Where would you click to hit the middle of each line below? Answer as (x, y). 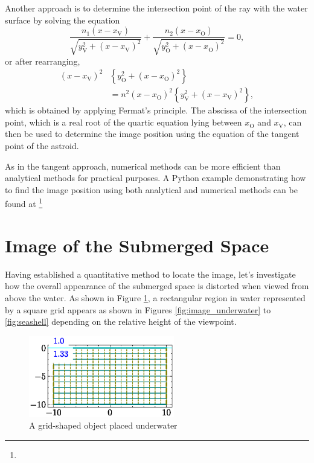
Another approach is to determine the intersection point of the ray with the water (156, 8)
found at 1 (24, 203)
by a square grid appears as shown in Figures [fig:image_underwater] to (138, 309)
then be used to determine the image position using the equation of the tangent (152, 134)
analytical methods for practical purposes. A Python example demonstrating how (155, 178)
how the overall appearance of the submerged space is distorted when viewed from (157, 286)
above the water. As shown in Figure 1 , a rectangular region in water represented (155, 297)
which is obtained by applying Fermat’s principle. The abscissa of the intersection (156, 110)
